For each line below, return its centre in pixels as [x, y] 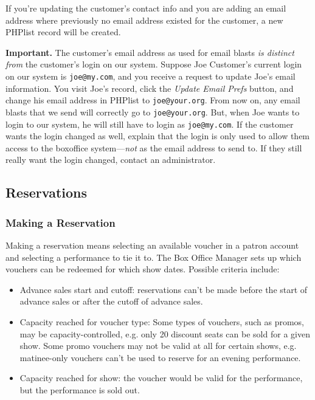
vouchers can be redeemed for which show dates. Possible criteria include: [143, 269]
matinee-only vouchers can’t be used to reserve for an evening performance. [160, 357]
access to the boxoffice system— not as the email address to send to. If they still [154, 147]
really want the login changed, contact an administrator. [111, 160]
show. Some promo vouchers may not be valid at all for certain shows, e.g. [158, 346]
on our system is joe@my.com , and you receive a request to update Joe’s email [151, 76]
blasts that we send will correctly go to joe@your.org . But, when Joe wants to [153, 112]
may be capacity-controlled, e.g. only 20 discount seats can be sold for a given [165, 333]
